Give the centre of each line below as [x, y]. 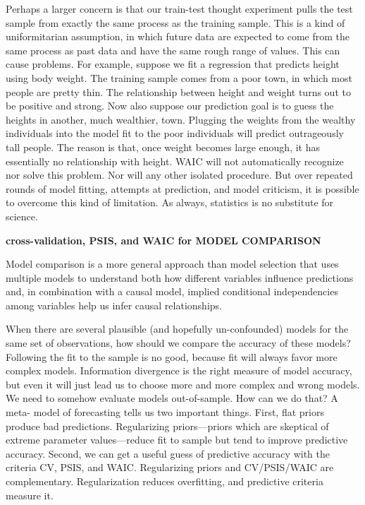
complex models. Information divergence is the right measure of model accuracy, [179, 370]
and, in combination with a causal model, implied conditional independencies [172, 291]
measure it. [30, 495]
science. [22, 216]
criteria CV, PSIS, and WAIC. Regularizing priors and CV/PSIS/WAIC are [170, 467]
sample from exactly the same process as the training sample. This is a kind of [175, 22]
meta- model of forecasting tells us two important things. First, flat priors [165, 412]
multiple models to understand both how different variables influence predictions [180, 277]
